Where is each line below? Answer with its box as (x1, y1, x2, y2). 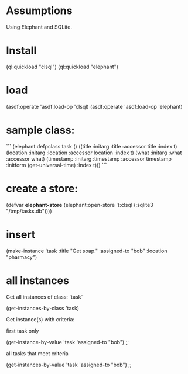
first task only (6, 327, 39, 334)
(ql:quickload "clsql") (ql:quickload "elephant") (6, 63, 119, 70)
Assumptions (6, 4, 73, 18)
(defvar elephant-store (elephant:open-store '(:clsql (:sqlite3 (6, 201, 153, 208)
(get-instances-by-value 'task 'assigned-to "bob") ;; (6, 361, 132, 368)
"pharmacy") (6, 253, 37, 261)
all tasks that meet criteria (6, 349, 69, 357)
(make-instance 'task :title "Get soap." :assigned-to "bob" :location (6, 247, 168, 254)
